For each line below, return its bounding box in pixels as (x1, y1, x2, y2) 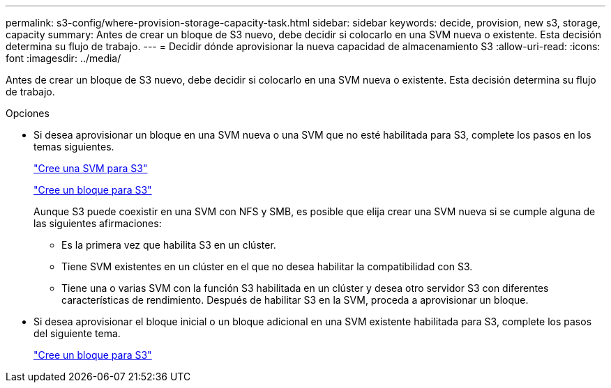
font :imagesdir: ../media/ (6, 52, 121, 64)
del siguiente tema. (33, 327, 121, 339)
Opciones (6, 107, 50, 119)
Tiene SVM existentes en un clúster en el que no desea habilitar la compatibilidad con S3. (61, 261, 473, 272)
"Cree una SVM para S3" (33, 162, 148, 174)
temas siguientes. (33, 141, 114, 153)
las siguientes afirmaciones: (33, 217, 162, 229)
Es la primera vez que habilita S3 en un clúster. (61, 239, 276, 251)
